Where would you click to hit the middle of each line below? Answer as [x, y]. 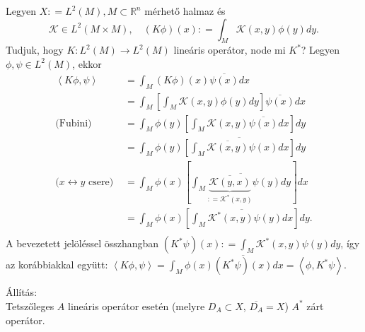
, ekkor [87, 63]
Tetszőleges [30, 306]
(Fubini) [74, 123]
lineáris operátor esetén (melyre [137, 306]
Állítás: [22, 292]
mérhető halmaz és [185, 11]
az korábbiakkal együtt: [57, 265]
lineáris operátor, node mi [230, 50]
